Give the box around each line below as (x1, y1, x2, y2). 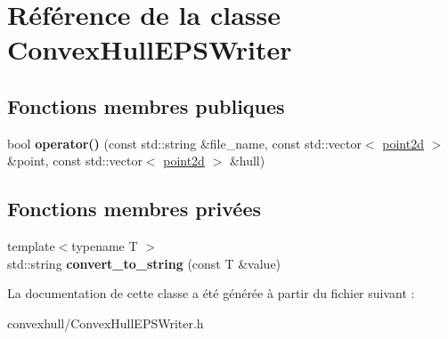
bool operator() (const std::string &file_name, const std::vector (7, 133, 362, 152)
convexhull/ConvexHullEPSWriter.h (7, 313, 204, 332)
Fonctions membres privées (7, 195, 262, 222)
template (7, 237, 55, 255)
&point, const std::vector (7, 151, 143, 170)
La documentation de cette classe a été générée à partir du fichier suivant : (7, 284, 415, 303)
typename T (71, 237, 138, 255)
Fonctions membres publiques (7, 92, 285, 119)
